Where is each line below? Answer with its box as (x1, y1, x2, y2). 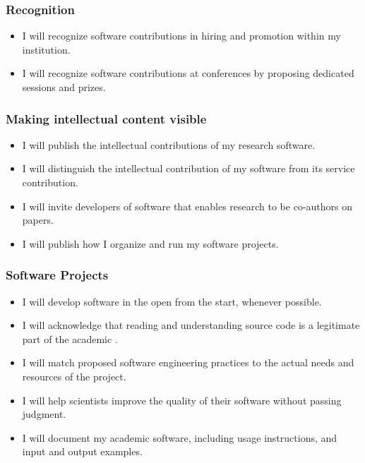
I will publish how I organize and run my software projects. (22, 236, 279, 251)
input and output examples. (22, 444, 143, 459)
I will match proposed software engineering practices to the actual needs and (22, 355, 354, 370)
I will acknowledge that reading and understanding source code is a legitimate (22, 318, 360, 332)
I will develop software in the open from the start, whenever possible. (22, 294, 322, 308)
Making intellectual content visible (6, 109, 207, 127)
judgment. (22, 407, 66, 421)
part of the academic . (22, 331, 118, 346)
